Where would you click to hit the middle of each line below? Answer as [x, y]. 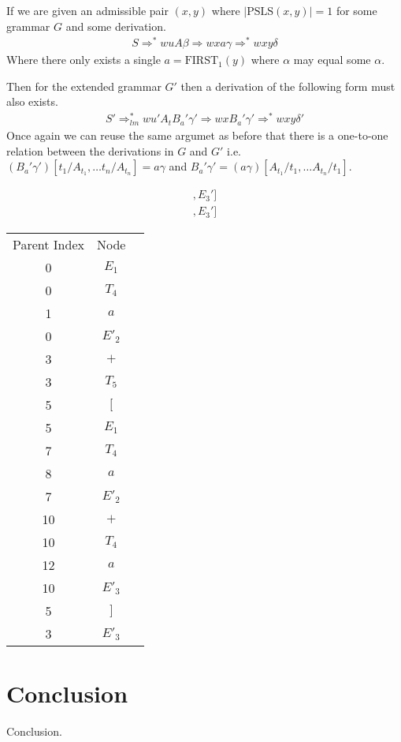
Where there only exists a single [84, 60]
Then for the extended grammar [84, 86]
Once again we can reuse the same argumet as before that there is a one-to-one [197, 135]
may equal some [332, 60]
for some [356, 10]
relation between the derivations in [90, 150]
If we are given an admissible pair [87, 10]
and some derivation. [116, 26]
